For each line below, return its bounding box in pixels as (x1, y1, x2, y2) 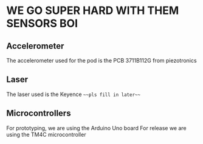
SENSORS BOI (6, 16, 78, 30)
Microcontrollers (6, 108, 71, 118)
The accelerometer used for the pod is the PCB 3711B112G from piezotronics (6, 57, 197, 64)
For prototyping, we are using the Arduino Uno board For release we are (6, 124, 187, 131)
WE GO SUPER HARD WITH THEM (6, 4, 179, 18)
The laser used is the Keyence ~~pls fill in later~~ (6, 91, 141, 98)
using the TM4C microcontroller (6, 131, 86, 138)
